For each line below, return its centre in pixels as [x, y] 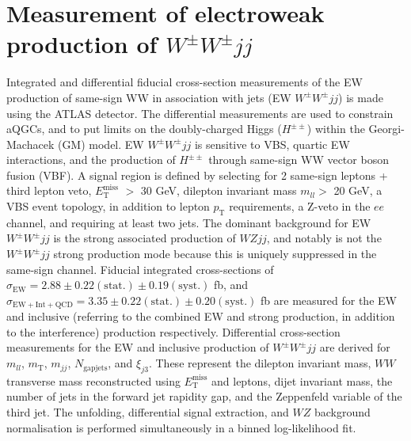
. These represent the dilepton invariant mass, [260, 363]
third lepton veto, [49, 190]
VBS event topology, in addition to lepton [108, 206]
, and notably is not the [324, 238]
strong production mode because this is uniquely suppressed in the [215, 254]
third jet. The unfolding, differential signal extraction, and [148, 412]
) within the [336, 129]
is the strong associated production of [145, 238]
